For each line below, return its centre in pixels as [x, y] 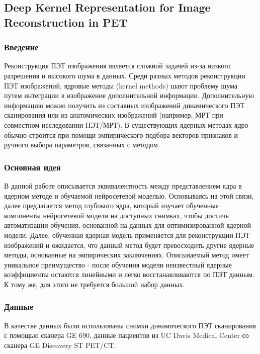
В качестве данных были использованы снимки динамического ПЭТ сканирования [130, 325]
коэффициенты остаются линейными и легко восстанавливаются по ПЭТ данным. [129, 274]
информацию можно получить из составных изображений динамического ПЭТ [124, 105]
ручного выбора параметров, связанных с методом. [82, 145]
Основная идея [32, 167]
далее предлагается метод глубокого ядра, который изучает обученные [111, 205]
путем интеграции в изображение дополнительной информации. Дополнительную [129, 95]
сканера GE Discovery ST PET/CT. [60, 345]
